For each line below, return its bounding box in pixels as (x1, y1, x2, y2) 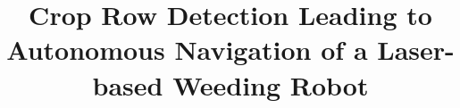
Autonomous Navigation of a (6, 31, 368, 68)
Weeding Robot (172, 66, 369, 103)
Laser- (377, 31, 455, 68)
